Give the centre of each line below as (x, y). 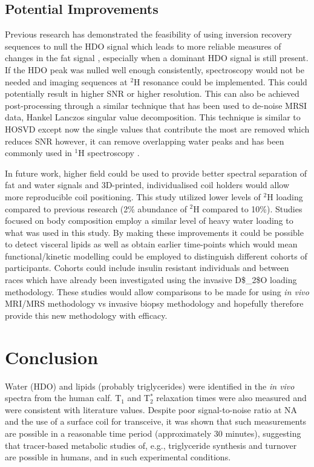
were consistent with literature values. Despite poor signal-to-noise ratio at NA (151, 409)
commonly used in (38, 153)
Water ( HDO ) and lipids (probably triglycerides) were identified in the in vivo (150, 386)
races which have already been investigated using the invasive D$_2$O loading (151, 280)
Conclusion (52, 357)
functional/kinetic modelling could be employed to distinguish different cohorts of (156, 256)
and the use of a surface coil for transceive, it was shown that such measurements (156, 421)
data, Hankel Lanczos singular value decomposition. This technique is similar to (153, 117)
